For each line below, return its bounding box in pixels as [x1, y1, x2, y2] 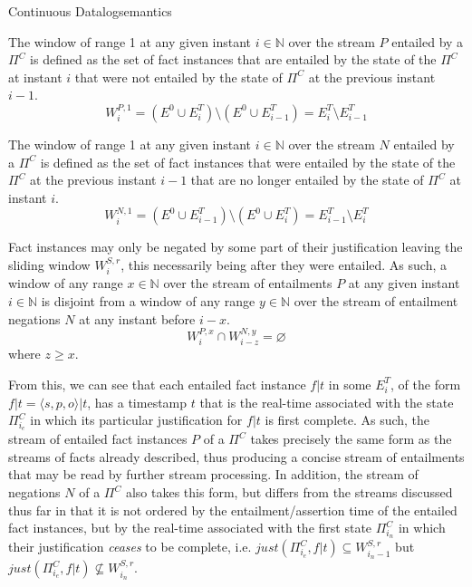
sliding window [8, 255, 91, 274]
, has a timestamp [87, 392, 188, 411]
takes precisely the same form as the [250, 429, 452, 448]
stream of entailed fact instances [8, 429, 188, 448]
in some [328, 374, 371, 393]
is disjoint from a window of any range [41, 291, 255, 310]
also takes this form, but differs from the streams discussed [125, 483, 453, 502]
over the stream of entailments [163, 274, 332, 293]
